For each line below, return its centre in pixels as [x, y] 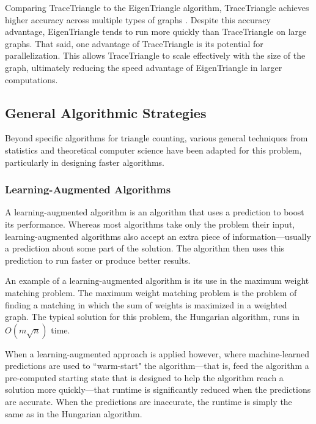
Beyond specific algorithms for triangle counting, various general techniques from [156, 138]
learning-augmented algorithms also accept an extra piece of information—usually [158, 236]
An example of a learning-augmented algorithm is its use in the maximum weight [157, 281]
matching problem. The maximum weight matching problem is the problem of [151, 292]
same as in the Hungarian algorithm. [74, 413]
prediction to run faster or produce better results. [98, 260]
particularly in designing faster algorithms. [85, 162]
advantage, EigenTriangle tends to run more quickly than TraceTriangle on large [156, 32]
